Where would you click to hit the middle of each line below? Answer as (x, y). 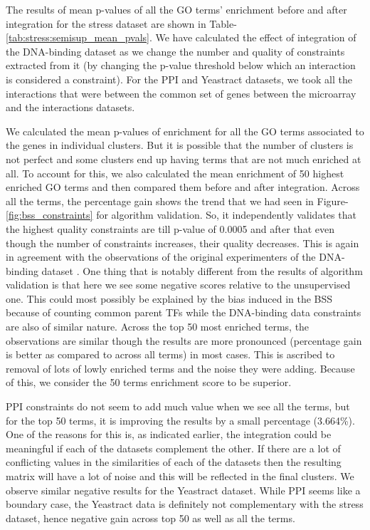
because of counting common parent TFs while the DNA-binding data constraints (184, 312)
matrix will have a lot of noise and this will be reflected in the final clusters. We (180, 476)
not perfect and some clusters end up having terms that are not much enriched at (184, 159)
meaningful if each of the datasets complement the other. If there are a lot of (173, 448)
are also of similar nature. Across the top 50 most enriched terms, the (158, 327)
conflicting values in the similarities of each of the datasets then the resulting (174, 462)
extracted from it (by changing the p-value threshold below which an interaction (181, 65)
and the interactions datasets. (70, 107)
